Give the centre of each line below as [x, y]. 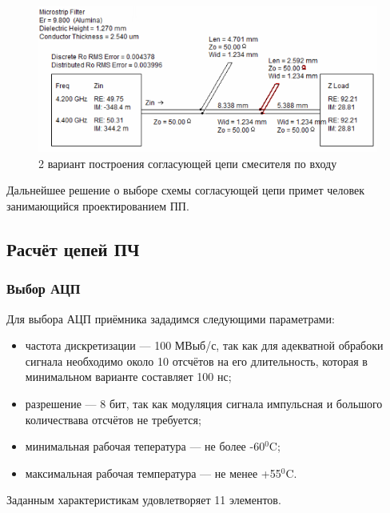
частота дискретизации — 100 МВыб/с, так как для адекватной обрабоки [204, 345]
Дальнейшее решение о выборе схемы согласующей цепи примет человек [185, 190]
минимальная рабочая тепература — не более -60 [145, 446]
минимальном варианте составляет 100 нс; [128, 377]
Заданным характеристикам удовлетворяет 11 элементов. [144, 500]
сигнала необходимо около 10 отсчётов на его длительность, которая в [196, 361]
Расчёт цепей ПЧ [73, 249]
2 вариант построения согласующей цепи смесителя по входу [188, 163]
